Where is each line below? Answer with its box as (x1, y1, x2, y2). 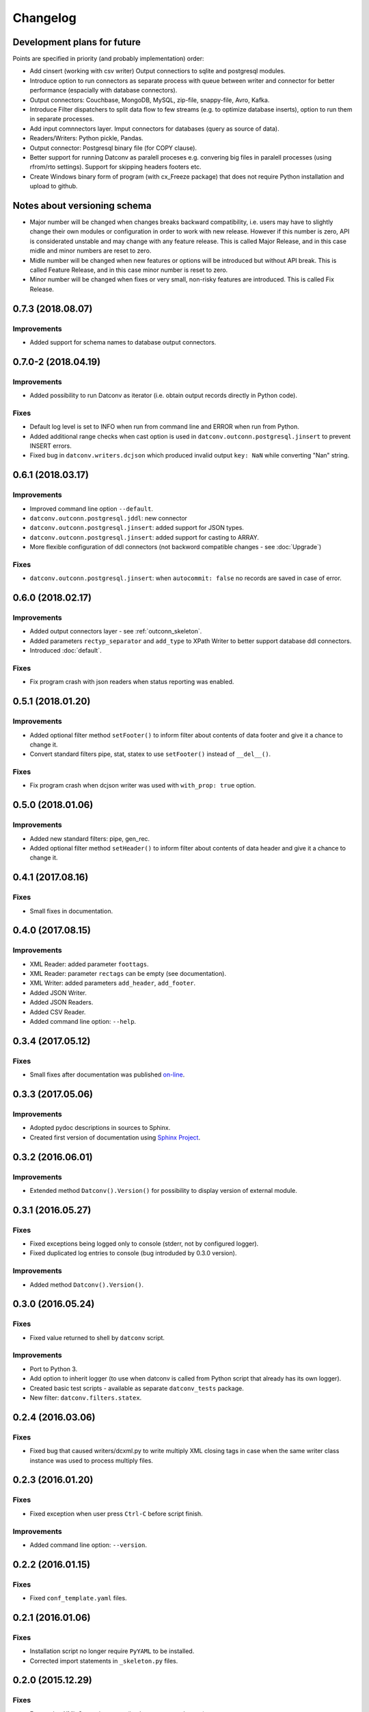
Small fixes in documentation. (29, 907, 113, 915)
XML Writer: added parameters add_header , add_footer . (29, 979, 196, 987)
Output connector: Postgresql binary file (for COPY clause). (29, 144, 197, 152)
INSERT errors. (29, 442, 72, 450)
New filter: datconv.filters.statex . (29, 1394, 142, 1402)
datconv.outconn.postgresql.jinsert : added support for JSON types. (29, 524, 244, 532)
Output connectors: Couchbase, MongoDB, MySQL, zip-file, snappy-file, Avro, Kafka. (29, 96, 270, 104)
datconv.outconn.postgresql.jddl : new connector (29, 514, 188, 522)
